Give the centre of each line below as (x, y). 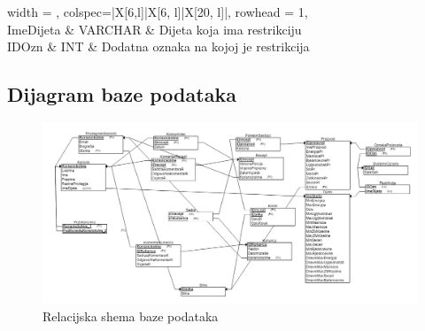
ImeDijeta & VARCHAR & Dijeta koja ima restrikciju (155, 29)
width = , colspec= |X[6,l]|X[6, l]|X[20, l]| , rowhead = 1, (158, 12)
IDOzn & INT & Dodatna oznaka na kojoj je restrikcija (158, 46)
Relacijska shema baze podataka (131, 316)
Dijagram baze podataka (122, 94)
